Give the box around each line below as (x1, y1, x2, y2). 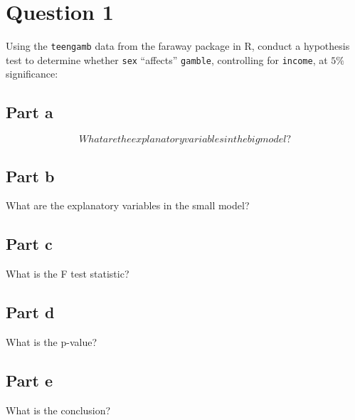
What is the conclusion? (6, 402, 111, 417)
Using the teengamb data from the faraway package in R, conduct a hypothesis (6, 38, 350, 53)
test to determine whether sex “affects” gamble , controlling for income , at (6, 52, 328, 67)
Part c (6, 233, 53, 255)
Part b (6, 164, 55, 187)
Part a (6, 101, 53, 123)
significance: (6, 66, 58, 81)
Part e (6, 369, 53, 392)
